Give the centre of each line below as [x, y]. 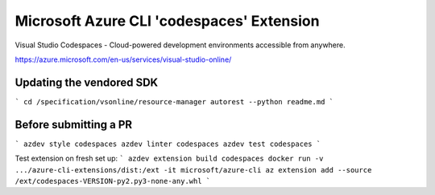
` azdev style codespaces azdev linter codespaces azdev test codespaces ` [168, 144]
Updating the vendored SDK [87, 82]
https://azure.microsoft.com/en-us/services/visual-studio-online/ [123, 59]
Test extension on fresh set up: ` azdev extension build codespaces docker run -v [169, 158]
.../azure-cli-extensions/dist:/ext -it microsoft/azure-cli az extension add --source [193, 170]
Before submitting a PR [74, 124]
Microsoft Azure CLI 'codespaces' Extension [167, 21]
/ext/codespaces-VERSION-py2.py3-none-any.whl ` [113, 181]
